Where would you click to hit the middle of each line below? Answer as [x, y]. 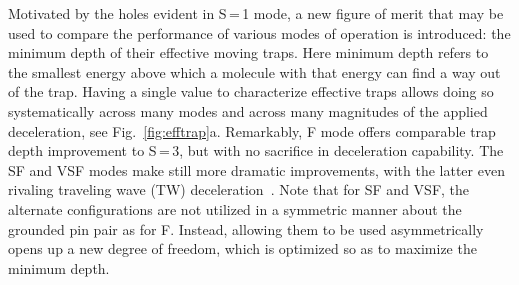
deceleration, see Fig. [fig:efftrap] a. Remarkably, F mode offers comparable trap [252, 130]
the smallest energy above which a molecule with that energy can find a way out [254, 71]
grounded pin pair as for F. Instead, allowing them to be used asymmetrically [246, 228]
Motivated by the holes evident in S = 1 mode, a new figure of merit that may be [256, 13]
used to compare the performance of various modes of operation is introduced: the [259, 32]
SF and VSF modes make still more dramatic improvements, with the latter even [256, 169]
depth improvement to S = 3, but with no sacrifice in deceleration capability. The [256, 150]
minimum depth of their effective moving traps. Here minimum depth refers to [248, 52]
